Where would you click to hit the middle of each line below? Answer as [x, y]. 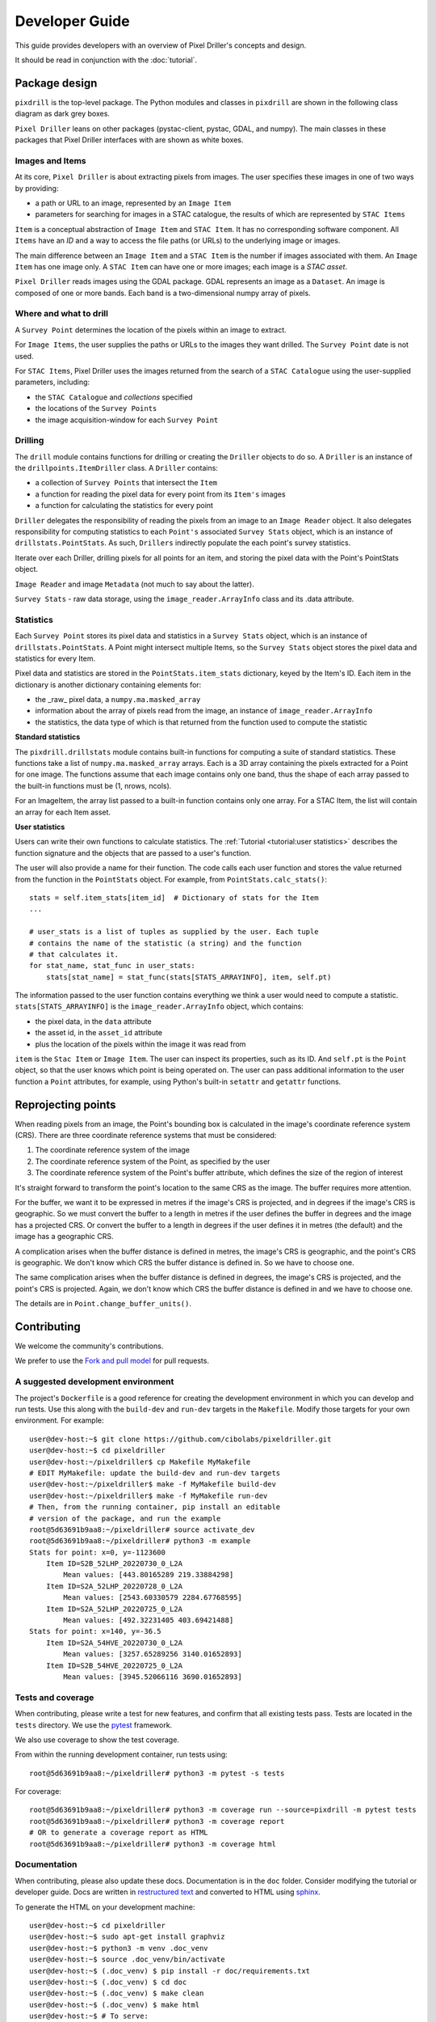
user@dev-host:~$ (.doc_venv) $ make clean [117, 1993]
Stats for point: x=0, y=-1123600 [97, 1552]
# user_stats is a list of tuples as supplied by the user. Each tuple [174, 932]
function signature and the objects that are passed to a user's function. [133, 852]
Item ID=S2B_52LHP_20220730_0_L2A [114, 1564]
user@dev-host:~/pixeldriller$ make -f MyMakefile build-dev [153, 1485]
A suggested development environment [94, 1381]
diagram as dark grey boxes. [63, 114]
